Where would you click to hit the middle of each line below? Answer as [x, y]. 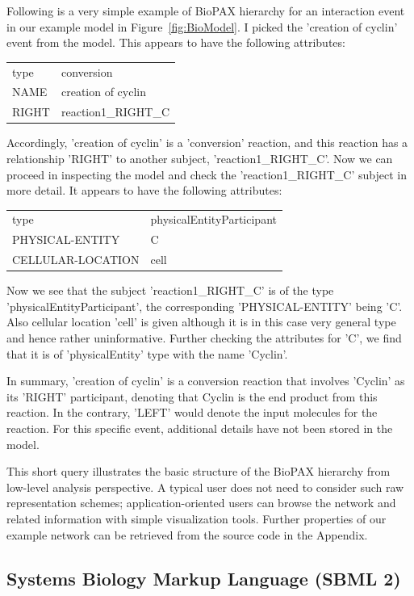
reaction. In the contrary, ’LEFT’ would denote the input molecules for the [192, 412]
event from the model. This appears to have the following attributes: [176, 42]
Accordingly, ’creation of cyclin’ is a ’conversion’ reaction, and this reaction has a [207, 143]
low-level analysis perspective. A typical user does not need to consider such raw [205, 487]
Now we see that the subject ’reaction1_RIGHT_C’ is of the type [170, 290]
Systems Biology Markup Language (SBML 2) [204, 578]
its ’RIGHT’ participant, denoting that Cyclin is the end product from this [192, 396]
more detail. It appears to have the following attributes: [144, 190]
